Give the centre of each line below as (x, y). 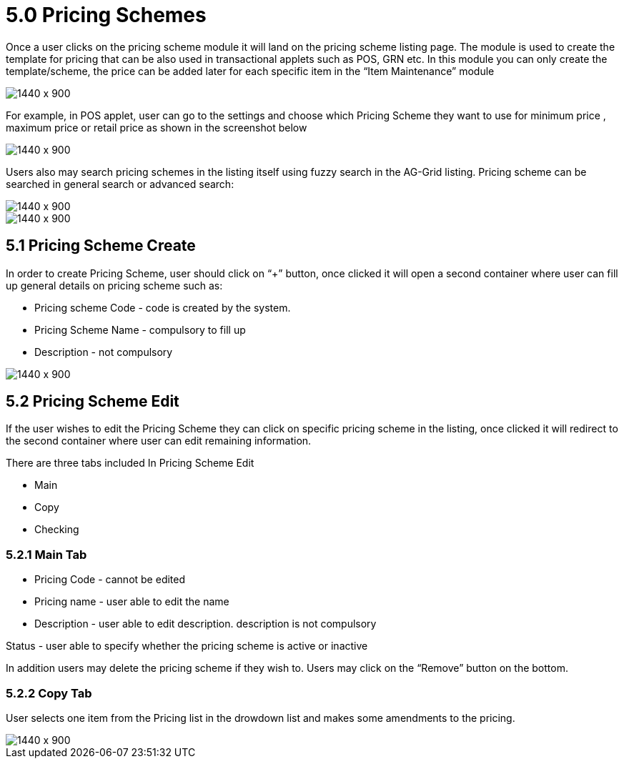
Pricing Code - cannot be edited (110, 580)
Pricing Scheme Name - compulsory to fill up (140, 329)
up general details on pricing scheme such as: (114, 285)
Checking (57, 530)
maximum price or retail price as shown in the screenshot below (157, 127)
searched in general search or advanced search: (120, 184)
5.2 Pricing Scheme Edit (93, 402)
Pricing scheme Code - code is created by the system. (163, 307)
